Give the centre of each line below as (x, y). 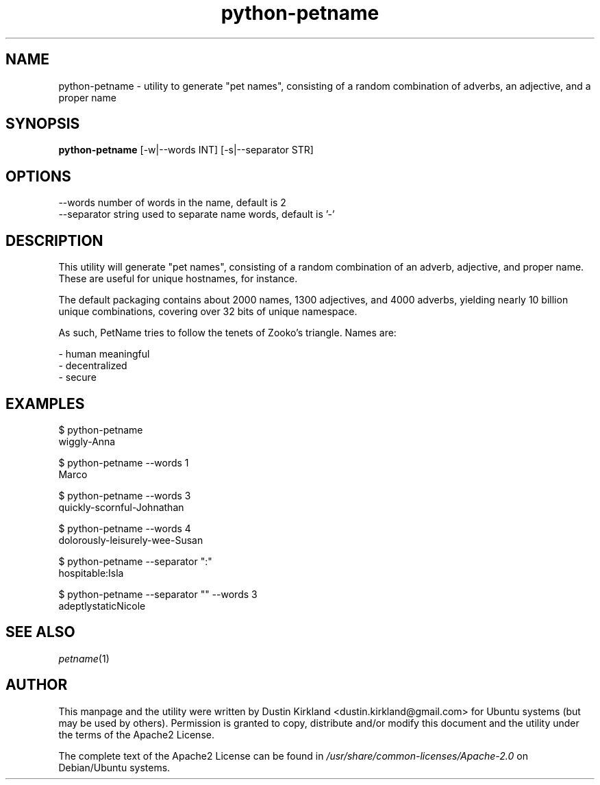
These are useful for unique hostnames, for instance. (178, 279)
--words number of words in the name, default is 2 (172, 203)
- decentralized (93, 366)
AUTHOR (37, 685)
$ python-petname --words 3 (125, 495)
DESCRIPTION (54, 240)
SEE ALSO (40, 632)
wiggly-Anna (87, 441)
